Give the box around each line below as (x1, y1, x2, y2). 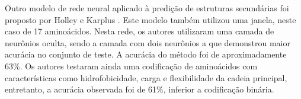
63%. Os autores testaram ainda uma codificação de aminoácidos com (5, 59, 258, 72)
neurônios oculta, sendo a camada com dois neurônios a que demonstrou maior (5, 36, 290, 49)
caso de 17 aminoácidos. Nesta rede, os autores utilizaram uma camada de (5, 25, 274, 37)
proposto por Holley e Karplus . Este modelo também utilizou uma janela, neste (5, 13, 296, 25)
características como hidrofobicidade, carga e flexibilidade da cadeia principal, (5, 71, 287, 84)
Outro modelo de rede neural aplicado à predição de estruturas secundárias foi (5, 2, 289, 14)
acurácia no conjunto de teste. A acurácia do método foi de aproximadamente (5, 48, 287, 60)
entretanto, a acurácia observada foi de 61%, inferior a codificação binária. (5, 83, 274, 95)
